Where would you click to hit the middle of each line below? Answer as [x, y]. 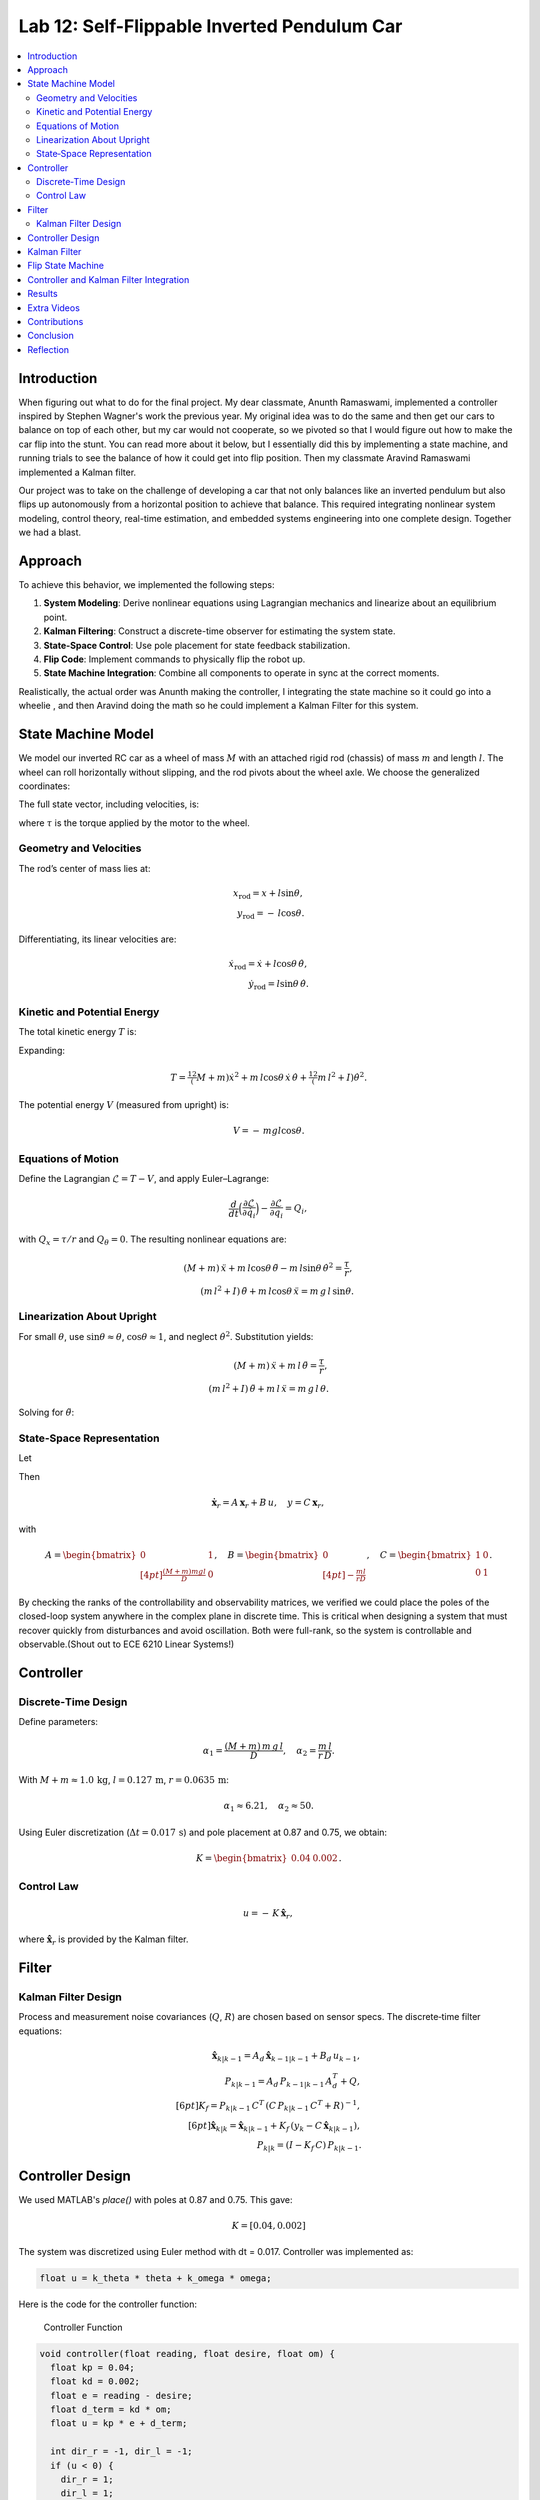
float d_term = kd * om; [111, 2409]
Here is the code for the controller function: [108, 2304]
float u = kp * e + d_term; [119, 2423]
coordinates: [44, 786]
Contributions [55, 321]
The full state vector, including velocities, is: [109, 804]
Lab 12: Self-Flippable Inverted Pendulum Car [210, 26]
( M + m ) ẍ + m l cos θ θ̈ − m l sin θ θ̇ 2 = [263, 1267]
